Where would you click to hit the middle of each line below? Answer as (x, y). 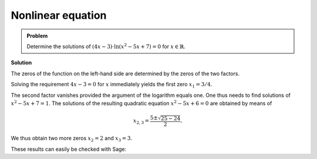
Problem (37, 36)
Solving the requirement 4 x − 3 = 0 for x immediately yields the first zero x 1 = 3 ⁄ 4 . (112, 85)
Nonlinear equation (59, 15)
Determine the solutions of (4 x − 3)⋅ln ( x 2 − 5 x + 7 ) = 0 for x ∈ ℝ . (106, 46)
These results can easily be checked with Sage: (69, 149)
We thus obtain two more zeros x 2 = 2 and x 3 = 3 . (72, 139)
